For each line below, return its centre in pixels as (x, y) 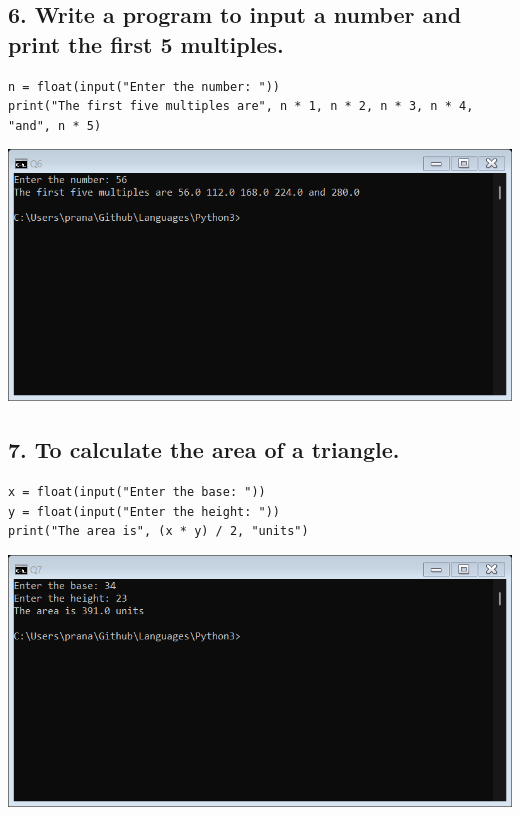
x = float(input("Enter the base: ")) (137, 492)
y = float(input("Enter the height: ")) (144, 511)
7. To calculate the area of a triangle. (204, 449)
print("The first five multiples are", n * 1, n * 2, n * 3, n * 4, (241, 106)
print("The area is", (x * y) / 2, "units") (158, 531)
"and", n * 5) (55, 125)
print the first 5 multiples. (146, 43)
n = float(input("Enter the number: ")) (144, 86)
